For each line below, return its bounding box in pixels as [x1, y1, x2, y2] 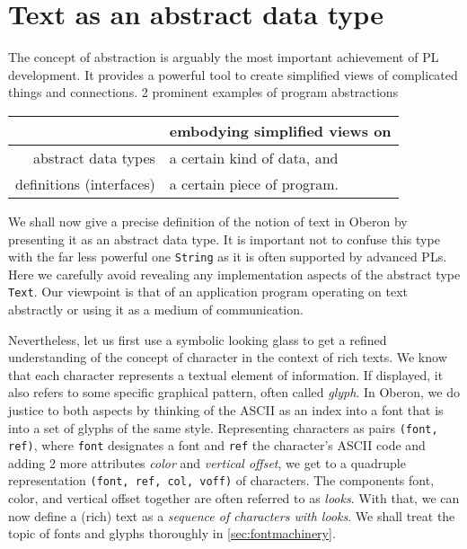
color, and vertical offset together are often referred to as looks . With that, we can [8, 489, 460, 508]
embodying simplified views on [169, 120, 392, 141]
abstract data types [33, 146, 155, 168]
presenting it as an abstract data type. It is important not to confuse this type [8, 229, 440, 248]
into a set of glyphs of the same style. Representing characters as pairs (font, [8, 418, 438, 437]
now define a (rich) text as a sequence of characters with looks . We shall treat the [8, 506, 455, 525]
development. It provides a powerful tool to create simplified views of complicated [8, 65, 458, 84]
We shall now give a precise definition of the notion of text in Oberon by [8, 211, 408, 230]
